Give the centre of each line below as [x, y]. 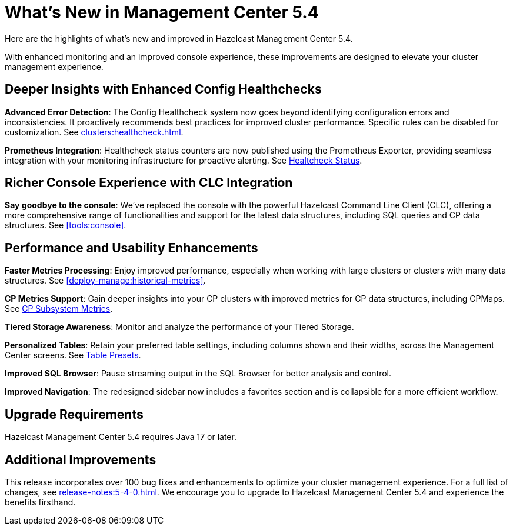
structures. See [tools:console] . [66, 225]
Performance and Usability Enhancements [131, 248]
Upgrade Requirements [74, 414]
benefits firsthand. [40, 502]
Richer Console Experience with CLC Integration [149, 183]
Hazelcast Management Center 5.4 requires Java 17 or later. [121, 437]
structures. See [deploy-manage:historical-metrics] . [105, 281]
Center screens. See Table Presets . [73, 355]
